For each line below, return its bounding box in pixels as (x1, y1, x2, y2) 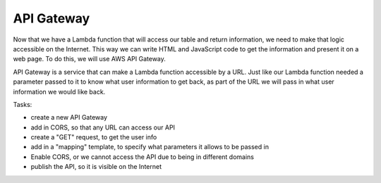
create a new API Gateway (30, 113, 108, 122)
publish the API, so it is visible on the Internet (30, 163, 162, 171)
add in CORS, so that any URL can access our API (30, 123, 176, 132)
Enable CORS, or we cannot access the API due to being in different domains (30, 152, 254, 161)
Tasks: (13, 100, 32, 108)
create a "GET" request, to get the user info (30, 133, 157, 141)
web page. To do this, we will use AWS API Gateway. (13, 55, 166, 63)
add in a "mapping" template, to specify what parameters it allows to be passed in (30, 143, 270, 151)
